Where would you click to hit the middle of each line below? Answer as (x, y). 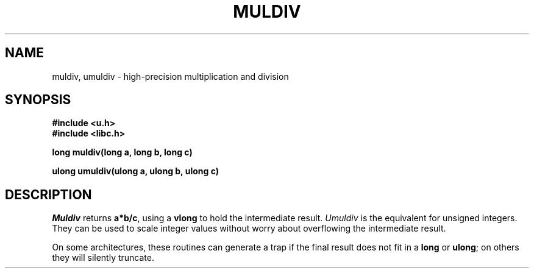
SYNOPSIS (38, 100)
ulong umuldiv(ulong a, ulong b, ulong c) (135, 171)
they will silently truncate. (103, 258)
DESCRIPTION (48, 194)
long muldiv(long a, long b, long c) (122, 152)
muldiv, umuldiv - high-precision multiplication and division (170, 76)
